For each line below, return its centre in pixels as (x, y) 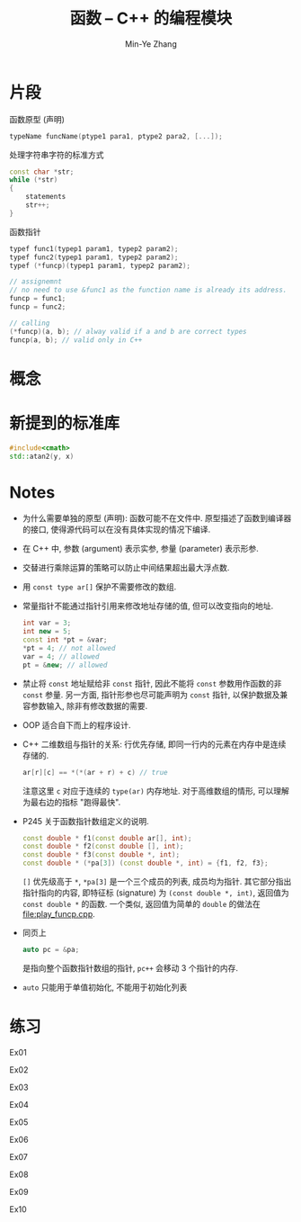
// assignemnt (36, 282)
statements (46, 197)
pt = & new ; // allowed (65, 665)
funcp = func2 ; (38, 307)
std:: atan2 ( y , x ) (42, 456)
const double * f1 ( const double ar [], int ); (107, 838)
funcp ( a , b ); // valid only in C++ (76, 340)
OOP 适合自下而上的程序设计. (77, 724)
